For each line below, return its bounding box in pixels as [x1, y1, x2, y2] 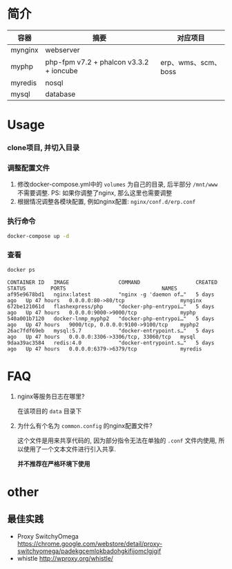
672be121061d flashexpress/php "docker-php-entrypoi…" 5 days [7, 303, 215, 310]
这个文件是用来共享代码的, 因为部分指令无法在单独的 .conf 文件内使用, [17, 436, 217, 445]
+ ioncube [45, 66, 78, 75]
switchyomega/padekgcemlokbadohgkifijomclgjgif [17, 547, 162, 555]
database [45, 89, 76, 99]
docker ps [7, 266, 36, 273]
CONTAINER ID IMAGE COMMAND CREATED [7, 279, 217, 286]
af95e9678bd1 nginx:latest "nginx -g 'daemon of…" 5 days [7, 291, 215, 298]
